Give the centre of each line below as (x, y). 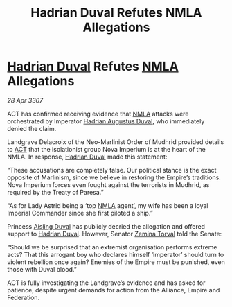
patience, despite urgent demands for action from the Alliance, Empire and (114, 290)
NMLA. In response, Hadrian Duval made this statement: (87, 157)
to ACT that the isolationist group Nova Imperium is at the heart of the (106, 149)
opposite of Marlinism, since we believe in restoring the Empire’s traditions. (114, 177)
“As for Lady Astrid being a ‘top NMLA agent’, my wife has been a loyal (108, 205)
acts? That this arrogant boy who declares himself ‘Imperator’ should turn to (116, 254)
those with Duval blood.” (42, 269)
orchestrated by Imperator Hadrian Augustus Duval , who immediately (106, 121)
